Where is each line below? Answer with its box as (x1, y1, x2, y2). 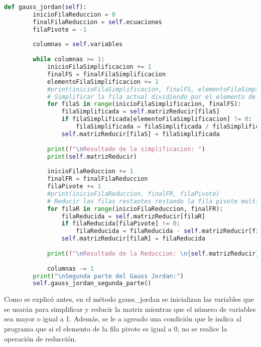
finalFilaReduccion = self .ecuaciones (33, 18, 163, 26)
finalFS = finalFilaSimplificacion (47, 70, 166, 78)
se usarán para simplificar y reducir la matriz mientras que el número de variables (4, 303, 256, 314)
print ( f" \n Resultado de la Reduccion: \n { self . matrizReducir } (47, 250, 259, 257)
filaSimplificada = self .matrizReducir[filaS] (61, 108, 220, 115)
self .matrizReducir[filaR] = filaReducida (61, 235, 205, 243)
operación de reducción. (4, 333, 77, 343)
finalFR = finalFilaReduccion (47, 175, 148, 183)
